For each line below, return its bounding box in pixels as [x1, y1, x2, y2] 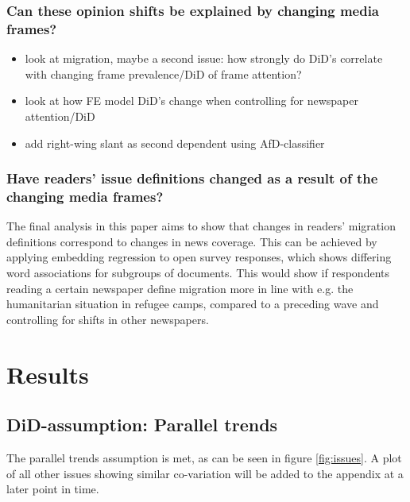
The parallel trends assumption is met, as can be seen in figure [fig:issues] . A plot [6, 449, 402, 465]
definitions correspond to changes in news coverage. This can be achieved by [6, 233, 377, 249]
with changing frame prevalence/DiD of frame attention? [25, 65, 302, 82]
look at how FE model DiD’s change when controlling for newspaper [25, 92, 358, 109]
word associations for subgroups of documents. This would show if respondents [6, 265, 389, 281]
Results [6, 357, 89, 390]
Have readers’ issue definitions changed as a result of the [6, 168, 378, 188]
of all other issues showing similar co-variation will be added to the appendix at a [6, 465, 404, 481]
